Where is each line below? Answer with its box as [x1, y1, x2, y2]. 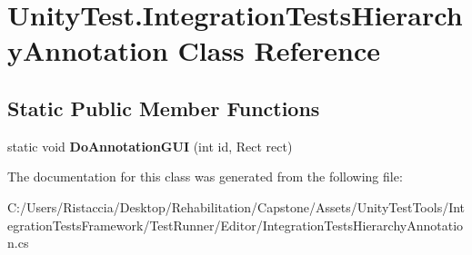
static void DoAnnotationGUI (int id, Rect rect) [7, 136, 293, 155]
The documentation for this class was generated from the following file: [7, 167, 403, 186]
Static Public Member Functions [7, 93, 320, 122]
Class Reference [177, 32, 381, 69]
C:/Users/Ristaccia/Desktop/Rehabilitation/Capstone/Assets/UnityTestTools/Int [7, 197, 466, 216]
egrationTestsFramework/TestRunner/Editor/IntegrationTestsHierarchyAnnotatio [7, 215, 464, 234]
